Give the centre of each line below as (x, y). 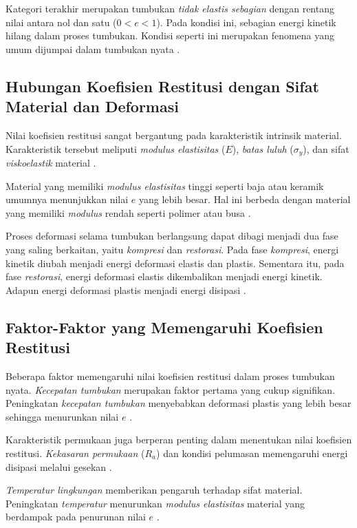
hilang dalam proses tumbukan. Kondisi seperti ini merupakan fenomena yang (170, 35)
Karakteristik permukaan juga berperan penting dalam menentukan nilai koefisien (179, 440)
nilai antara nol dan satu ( (61, 22)
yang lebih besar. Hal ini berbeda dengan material (245, 199)
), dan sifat (326, 148)
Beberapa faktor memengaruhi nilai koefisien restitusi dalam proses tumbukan (170, 376)
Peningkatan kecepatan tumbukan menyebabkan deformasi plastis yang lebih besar (178, 403)
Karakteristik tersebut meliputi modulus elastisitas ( (116, 148)
